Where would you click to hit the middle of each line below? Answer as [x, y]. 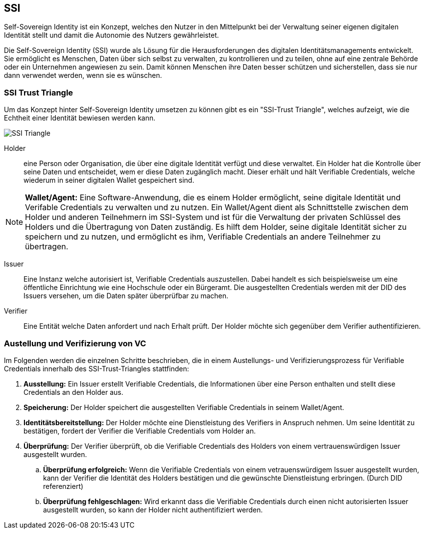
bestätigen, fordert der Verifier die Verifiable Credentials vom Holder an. [140, 431]
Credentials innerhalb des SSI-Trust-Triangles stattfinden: [96, 368]
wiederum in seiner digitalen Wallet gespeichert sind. [109, 180]
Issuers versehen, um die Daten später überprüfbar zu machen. [126, 296]
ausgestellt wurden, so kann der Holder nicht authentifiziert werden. [153, 509]
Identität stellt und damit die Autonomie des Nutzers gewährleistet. [112, 35]
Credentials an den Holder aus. [73, 392]
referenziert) [63, 486]
